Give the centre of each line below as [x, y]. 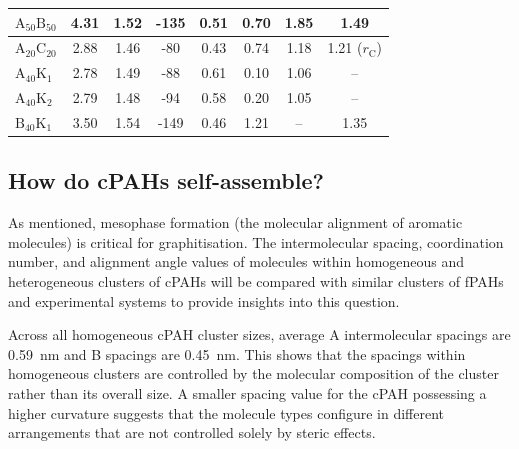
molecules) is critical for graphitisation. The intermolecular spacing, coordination [256, 241]
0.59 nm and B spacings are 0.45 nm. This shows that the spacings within [237, 353]
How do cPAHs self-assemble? [166, 180]
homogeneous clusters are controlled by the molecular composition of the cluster [253, 373]
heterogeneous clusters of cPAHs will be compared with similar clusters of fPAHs [256, 280]
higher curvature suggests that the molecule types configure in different [226, 412]
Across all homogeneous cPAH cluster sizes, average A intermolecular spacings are [259, 334]
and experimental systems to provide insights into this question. [204, 300]
